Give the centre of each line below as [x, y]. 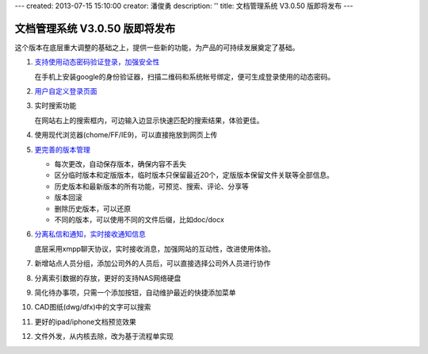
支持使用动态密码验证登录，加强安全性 [97, 62]
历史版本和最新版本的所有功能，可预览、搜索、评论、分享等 [151, 186]
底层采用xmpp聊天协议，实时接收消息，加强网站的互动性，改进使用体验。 [155, 248]
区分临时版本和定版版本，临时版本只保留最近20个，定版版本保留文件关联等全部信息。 [194, 175]
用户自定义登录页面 [66, 91]
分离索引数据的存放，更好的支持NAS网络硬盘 [108, 278]
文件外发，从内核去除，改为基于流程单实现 [104, 337]
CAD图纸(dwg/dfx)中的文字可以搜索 [93, 307]
